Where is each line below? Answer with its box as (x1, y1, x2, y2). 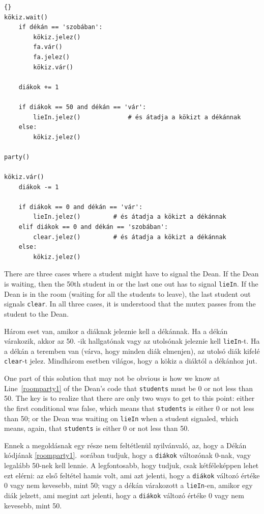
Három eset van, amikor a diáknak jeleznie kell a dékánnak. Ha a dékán (4, 325, 228, 336)
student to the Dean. (4, 308, 69, 319)
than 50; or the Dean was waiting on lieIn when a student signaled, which (4, 413, 239, 423)
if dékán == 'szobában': (18, 23, 103, 31)
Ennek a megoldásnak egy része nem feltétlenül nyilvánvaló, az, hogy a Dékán (4, 440, 247, 450)
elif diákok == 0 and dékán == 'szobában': (18, 223, 168, 231)
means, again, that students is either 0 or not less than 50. (4, 423, 190, 433)
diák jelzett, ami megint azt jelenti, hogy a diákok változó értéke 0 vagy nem (4, 490, 244, 500)
